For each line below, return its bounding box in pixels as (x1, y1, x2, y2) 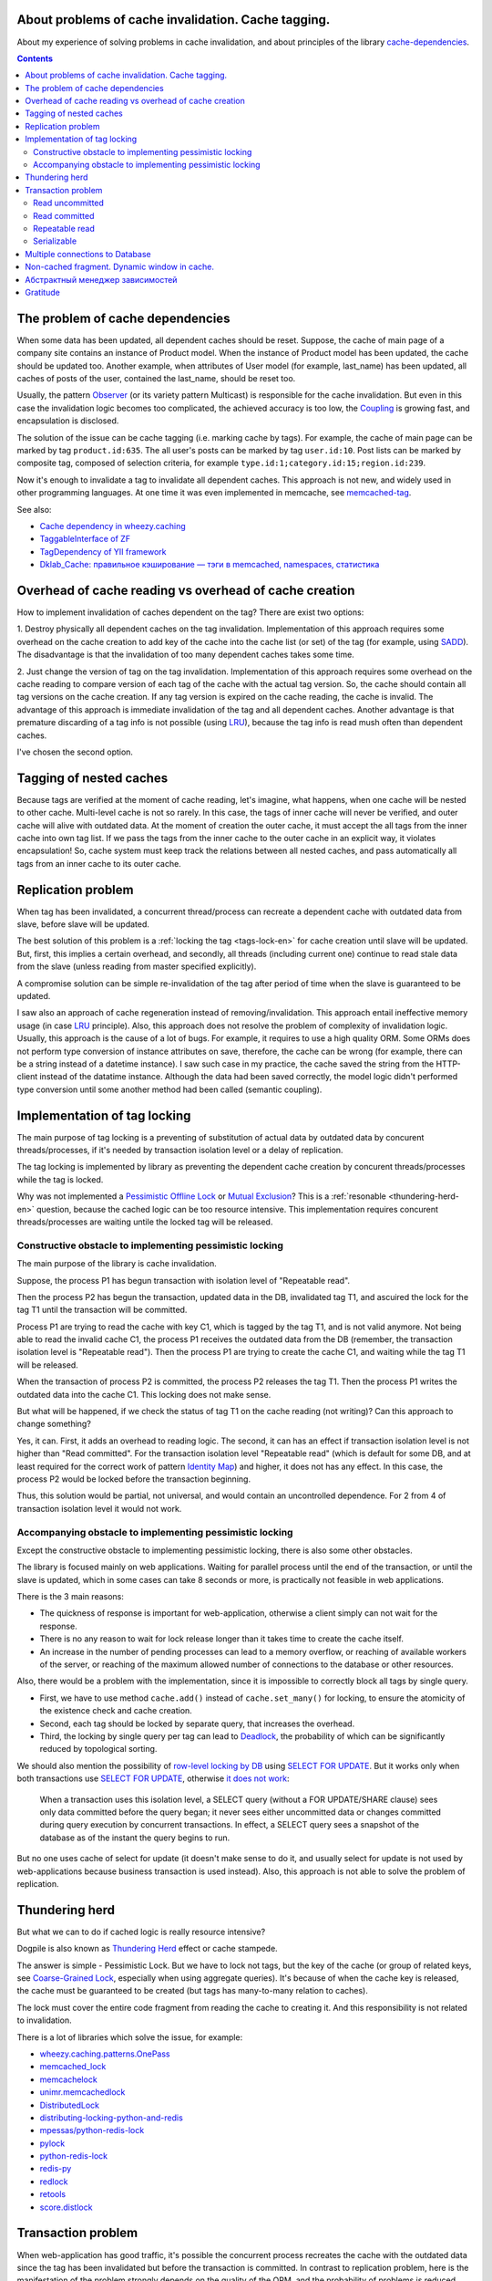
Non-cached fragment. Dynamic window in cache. (25, 261, 214, 273)
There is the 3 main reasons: (16, 1591, 125, 1602)
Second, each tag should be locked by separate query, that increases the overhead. (39, 1718, 355, 1729)
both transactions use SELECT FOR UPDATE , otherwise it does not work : (16, 1773, 290, 1784)
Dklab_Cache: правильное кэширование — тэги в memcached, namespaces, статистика (39, 559, 380, 570)
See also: (16, 504, 52, 515)
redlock (39, 2176, 68, 2187)
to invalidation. (16, 2015, 72, 2026)
